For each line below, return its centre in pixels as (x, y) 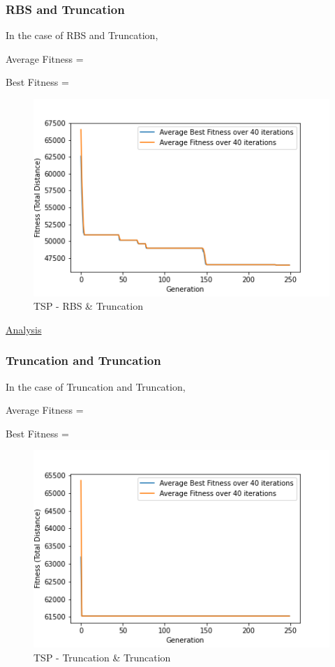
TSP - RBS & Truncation (88, 306)
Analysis (24, 329)
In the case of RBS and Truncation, (82, 35)
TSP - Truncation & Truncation (102, 657)
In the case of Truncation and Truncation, (96, 386)
